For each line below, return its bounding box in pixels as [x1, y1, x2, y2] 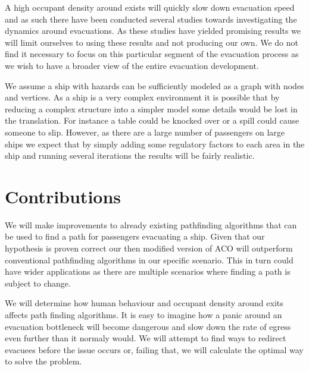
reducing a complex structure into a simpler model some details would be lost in [5, 102, 298, 115]
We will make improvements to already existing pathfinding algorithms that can [5, 218, 297, 231]
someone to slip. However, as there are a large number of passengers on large [5, 125, 285, 138]
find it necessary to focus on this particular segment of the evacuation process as [5, 48, 299, 60]
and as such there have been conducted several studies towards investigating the [5, 12, 297, 25]
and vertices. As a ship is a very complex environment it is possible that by [5, 91, 280, 103]
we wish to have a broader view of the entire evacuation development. [5, 59, 259, 71]
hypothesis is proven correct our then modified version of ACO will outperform [5, 242, 293, 254]
